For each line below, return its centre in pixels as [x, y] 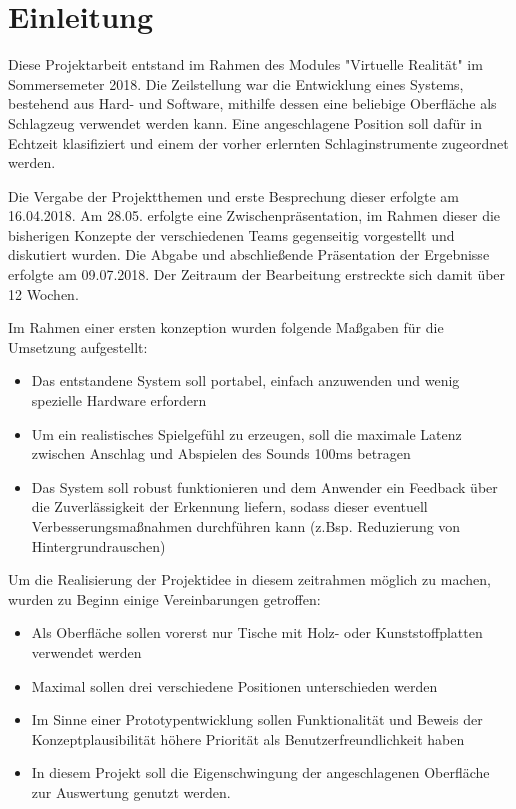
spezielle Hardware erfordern [119, 400]
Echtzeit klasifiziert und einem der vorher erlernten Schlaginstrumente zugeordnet [258, 142]
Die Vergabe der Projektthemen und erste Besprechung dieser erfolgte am [234, 195]
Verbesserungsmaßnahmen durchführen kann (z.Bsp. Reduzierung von [246, 526]
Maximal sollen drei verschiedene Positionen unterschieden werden [234, 685]
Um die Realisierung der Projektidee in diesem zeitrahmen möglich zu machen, [249, 579]
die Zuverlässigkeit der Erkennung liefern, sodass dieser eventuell [229, 506]
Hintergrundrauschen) [98, 545]
